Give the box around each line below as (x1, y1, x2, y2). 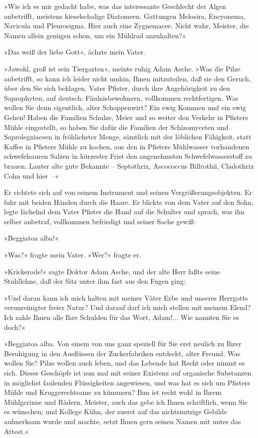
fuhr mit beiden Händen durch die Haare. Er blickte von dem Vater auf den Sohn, (4, 196, 254, 207)
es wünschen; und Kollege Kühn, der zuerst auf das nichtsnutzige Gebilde (4, 406, 227, 417)
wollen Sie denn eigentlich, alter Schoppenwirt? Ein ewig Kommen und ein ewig (4, 102, 246, 113)
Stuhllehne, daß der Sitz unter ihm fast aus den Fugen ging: (4, 276, 186, 286)
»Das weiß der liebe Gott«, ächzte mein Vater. (4, 47, 145, 57)
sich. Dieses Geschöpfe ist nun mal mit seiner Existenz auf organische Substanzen (4, 368, 252, 377)
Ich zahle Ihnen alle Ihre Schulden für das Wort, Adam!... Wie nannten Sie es (4, 312, 239, 322)
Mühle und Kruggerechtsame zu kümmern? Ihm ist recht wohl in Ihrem (4, 387, 222, 397)
